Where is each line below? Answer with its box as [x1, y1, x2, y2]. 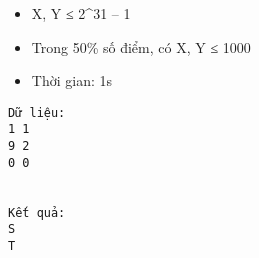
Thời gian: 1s [31, 70, 112, 91]
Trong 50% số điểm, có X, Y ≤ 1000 [31, 36, 251, 57]
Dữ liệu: [8, 105, 66, 120]
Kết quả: [8, 205, 66, 220]
